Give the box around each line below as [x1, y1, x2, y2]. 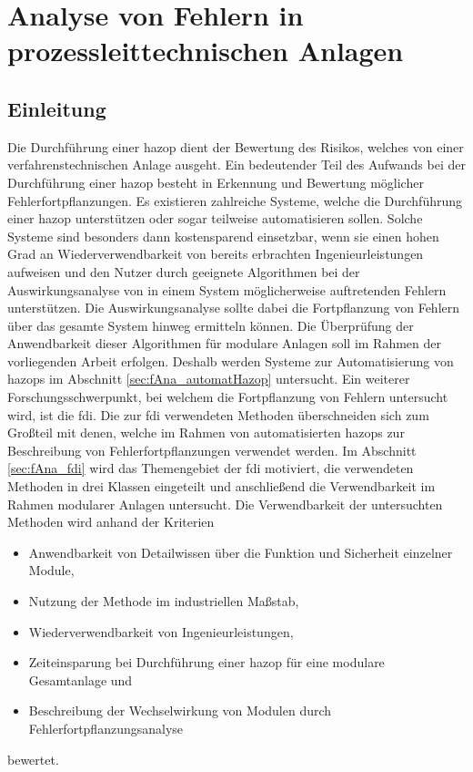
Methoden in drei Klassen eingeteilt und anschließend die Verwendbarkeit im [7, 477, 436, 496]
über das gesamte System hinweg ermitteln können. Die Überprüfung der [7, 315, 414, 335]
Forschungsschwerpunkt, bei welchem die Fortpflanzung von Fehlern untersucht [7, 387, 448, 407]
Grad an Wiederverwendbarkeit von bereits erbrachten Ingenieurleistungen [7, 244, 424, 263]
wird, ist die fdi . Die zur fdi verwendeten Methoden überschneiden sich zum [7, 405, 429, 424]
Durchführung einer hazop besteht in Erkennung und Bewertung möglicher [7, 172, 424, 191]
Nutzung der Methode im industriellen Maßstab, [28, 592, 299, 611]
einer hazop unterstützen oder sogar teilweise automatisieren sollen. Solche [7, 209, 423, 228]
